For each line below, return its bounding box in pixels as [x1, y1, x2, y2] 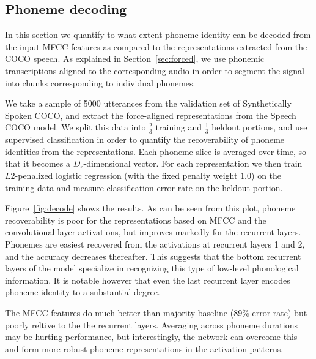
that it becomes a [5, 157, 71, 170]
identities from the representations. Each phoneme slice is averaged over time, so [5, 145, 307, 157]
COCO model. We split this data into [5, 121, 146, 134]
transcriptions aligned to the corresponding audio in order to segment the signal [5, 64, 304, 77]
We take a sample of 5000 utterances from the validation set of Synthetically [5, 97, 292, 110]
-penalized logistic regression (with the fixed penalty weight [15, 168, 238, 181]
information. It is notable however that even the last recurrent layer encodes [5, 273, 290, 286]
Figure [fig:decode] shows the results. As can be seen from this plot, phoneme [5, 202, 296, 214]
